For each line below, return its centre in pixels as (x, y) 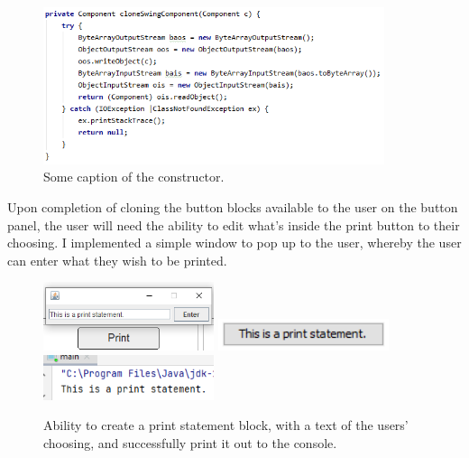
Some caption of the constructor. (134, 177)
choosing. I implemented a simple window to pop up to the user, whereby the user (234, 243)
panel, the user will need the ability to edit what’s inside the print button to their (234, 224)
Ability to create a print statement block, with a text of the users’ (226, 425)
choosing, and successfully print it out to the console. (190, 442)
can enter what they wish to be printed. (117, 260)
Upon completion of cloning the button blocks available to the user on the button (233, 207)
